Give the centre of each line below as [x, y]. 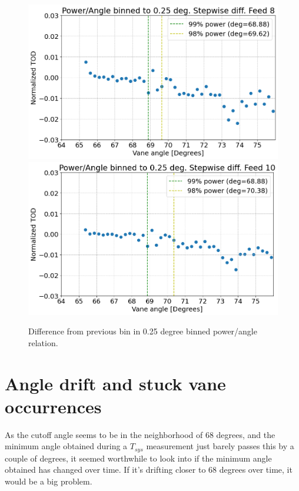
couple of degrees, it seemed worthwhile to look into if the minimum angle [138, 458]
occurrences [53, 406]
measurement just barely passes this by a [220, 446]
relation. [43, 342]
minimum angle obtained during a [66, 446]
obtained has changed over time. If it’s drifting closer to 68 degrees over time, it [149, 470]
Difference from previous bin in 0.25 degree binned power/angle [143, 331]
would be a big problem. [49, 481]
